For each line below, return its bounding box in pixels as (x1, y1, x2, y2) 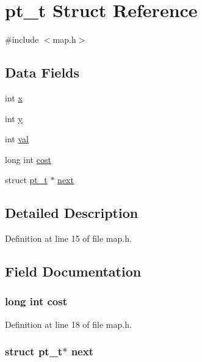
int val (5, 132, 29, 145)
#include (5, 33, 39, 46)
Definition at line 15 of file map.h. (5, 232, 132, 245)
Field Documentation (5, 262, 142, 281)
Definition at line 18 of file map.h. (5, 317, 132, 330)
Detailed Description (5, 203, 139, 222)
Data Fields (5, 63, 80, 82)
